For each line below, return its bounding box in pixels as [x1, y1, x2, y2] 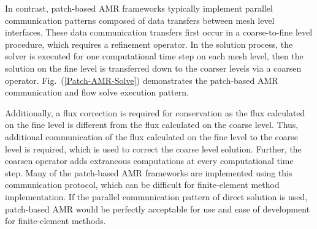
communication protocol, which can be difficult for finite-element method [5, 178, 280, 191]
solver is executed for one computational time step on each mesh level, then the [5, 50, 304, 62]
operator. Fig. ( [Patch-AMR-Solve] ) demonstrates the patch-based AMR [5, 73, 278, 86]
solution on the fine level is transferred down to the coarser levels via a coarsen [5, 61, 302, 74]
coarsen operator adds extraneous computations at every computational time [5, 154, 294, 167]
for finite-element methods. [5, 214, 106, 227]
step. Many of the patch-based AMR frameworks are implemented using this [5, 166, 292, 179]
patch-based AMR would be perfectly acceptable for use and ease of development [5, 202, 310, 215]
